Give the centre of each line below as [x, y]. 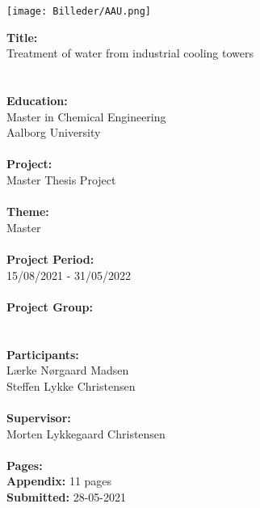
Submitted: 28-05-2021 [67, 496]
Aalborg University [54, 132]
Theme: [28, 212]
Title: [22, 37]
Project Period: [50, 258]
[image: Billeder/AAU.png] [79, 11]
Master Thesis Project [61, 180]
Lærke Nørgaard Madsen [68, 370]
